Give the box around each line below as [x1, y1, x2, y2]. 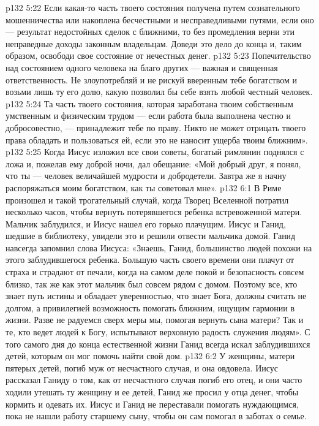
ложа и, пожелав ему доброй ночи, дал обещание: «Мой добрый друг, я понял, [6, 157, 301, 170]
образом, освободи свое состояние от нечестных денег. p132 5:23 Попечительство [6, 49, 311, 62]
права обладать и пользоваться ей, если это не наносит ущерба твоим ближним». [6, 133, 308, 146]
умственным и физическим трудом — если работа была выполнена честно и [6, 109, 291, 122]
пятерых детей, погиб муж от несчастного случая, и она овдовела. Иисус [6, 361, 278, 374]
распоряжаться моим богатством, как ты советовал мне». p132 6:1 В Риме [6, 181, 282, 194]
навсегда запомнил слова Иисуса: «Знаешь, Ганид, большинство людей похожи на [6, 241, 312, 254]
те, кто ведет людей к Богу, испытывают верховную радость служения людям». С [6, 325, 310, 338]
